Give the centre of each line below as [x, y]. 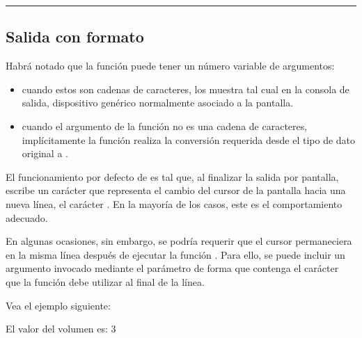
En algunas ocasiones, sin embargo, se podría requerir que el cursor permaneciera [179, 241]
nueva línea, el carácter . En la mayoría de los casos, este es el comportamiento [174, 203]
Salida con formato [75, 37]
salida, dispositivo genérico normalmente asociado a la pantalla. [158, 103]
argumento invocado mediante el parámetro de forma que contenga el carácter [172, 268]
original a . [45, 153]
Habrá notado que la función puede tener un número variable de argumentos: [170, 66]
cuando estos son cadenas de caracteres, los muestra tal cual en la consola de [186, 89]
